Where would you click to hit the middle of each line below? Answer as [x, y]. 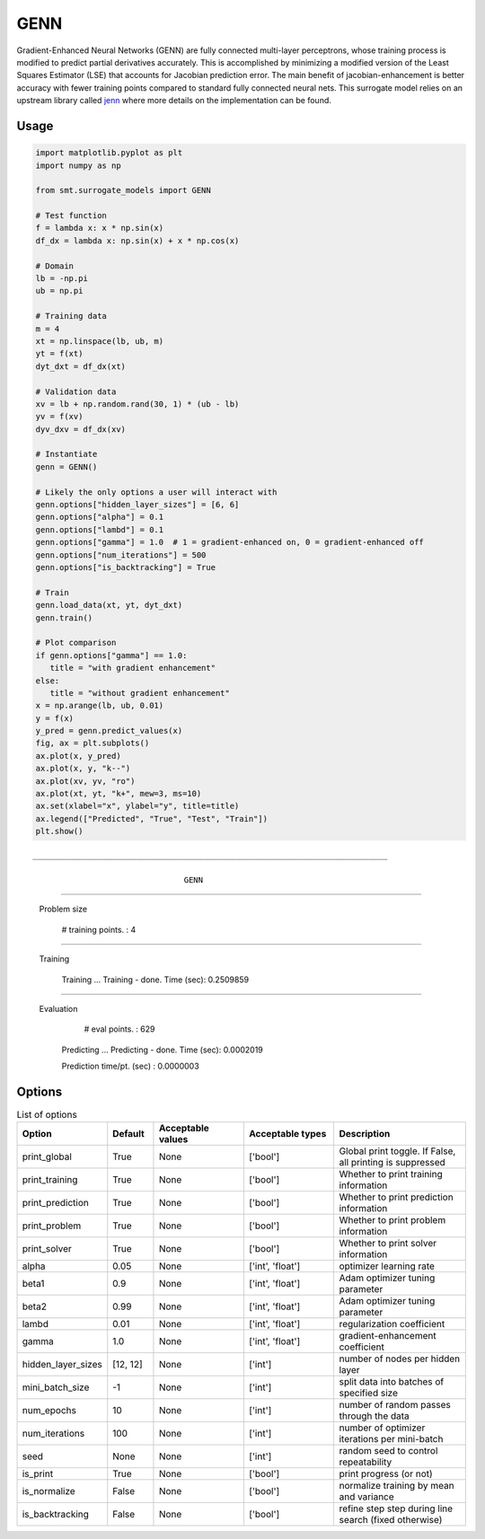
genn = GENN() [66, 466]
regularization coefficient [392, 1324]
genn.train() [64, 618]
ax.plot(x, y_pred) [78, 756]
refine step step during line [396, 1508]
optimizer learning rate [387, 1266]
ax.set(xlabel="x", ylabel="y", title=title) [137, 806]
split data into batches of [392, 1382]
